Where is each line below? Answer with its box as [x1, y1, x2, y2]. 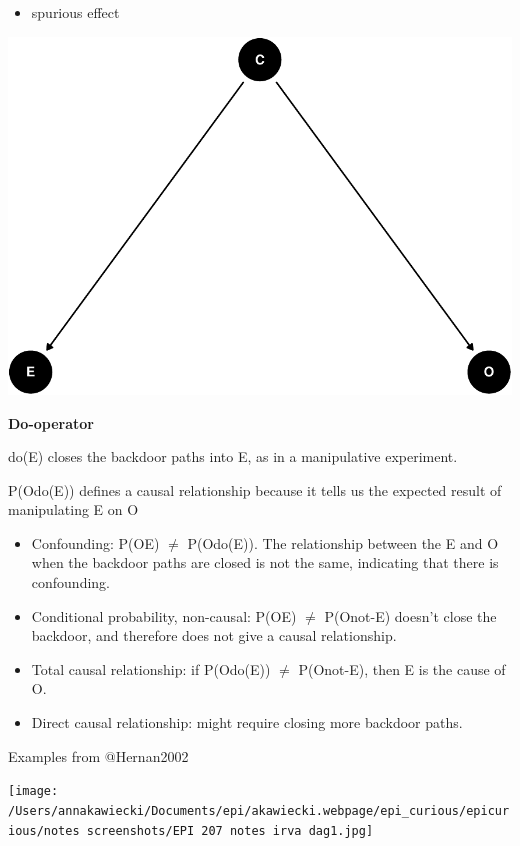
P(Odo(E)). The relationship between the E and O [187, 532, 499, 553]
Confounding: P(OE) [31, 532, 160, 553]
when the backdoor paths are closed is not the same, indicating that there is [31, 552, 499, 573]
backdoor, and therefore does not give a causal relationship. [31, 625, 397, 646]
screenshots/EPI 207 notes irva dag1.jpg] [86, 823, 374, 838]
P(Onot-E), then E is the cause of [298, 658, 506, 679]
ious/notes [8, 823, 80, 838]
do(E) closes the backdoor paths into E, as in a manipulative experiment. [8, 446, 458, 467]
